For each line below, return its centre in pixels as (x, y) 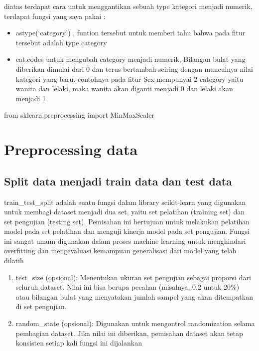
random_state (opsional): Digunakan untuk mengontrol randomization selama (135, 323)
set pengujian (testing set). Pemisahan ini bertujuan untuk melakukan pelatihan (127, 221)
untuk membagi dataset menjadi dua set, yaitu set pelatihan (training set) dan (124, 212)
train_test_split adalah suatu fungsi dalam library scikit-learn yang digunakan (125, 202)
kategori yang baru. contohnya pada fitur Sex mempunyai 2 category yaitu (129, 79)
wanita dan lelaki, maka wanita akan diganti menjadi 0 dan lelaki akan (124, 88)
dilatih (14, 261)
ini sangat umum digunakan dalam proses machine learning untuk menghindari (125, 241)
